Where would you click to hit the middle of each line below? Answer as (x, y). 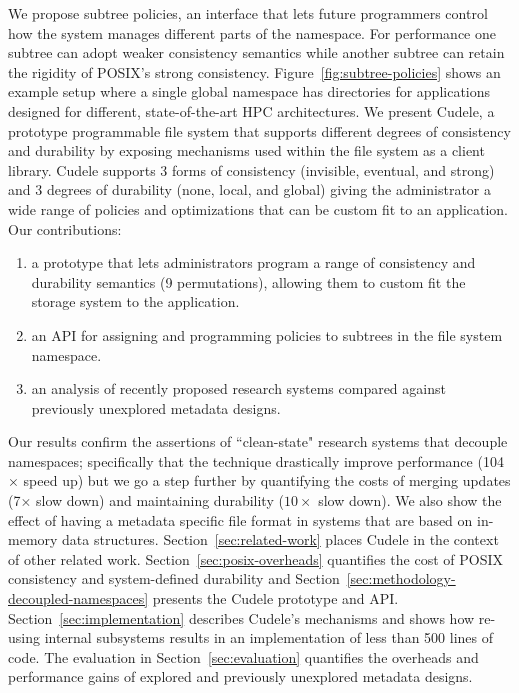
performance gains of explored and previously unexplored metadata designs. (240, 676)
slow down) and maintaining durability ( (160, 500)
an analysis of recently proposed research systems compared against (238, 388)
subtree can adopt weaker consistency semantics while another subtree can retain (256, 52)
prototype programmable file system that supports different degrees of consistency (259, 130)
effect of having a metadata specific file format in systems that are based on (240, 519)
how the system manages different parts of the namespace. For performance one (252, 32)
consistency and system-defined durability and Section (174, 578)
